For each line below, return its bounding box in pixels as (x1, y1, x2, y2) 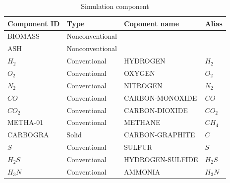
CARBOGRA (7, 129, 49, 140)
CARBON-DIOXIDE (123, 105, 188, 115)
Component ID (7, 18, 60, 28)
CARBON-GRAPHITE (123, 129, 195, 140)
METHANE (123, 117, 161, 127)
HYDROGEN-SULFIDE (123, 154, 198, 164)
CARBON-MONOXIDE (123, 92, 197, 103)
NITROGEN (123, 80, 163, 90)
